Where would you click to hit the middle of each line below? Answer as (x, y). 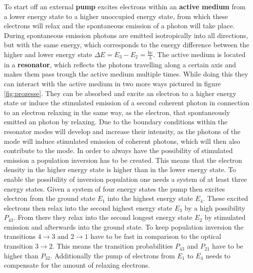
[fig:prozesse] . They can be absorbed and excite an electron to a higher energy (120, 93)
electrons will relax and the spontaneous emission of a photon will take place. (119, 26)
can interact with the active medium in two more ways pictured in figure (113, 83)
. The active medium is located (199, 54)
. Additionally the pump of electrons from (113, 255)
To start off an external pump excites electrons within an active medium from (125, 6)
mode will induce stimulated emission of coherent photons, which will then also (122, 141)
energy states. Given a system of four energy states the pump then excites (115, 188)
